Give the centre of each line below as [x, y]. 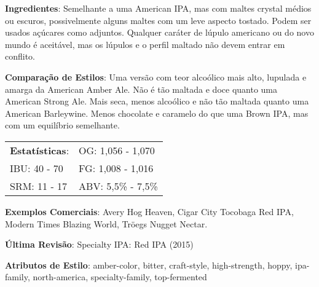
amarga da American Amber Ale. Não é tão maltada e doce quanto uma [141, 89]
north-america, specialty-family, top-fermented [120, 277]
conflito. [20, 56]
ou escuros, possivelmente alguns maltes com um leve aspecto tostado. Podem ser [158, 20]
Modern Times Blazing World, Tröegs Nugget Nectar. [106, 223]
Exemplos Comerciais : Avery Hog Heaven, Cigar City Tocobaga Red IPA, [149, 211]
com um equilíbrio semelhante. [62, 125]
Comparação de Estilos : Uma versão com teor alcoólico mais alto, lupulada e [156, 77]
